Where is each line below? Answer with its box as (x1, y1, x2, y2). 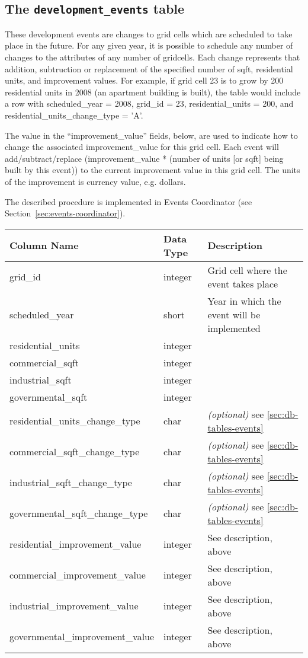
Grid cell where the (207, 263, 287, 277)
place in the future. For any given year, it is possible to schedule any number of (5, 39, 293, 52)
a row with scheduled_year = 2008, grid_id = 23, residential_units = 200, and (5, 97, 294, 110)
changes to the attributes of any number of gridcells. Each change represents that (5, 50, 300, 63)
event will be (207, 307, 261, 321)
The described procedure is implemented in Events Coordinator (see (5, 195, 252, 207)
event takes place (207, 276, 278, 290)
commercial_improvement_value (9, 568, 146, 582)
